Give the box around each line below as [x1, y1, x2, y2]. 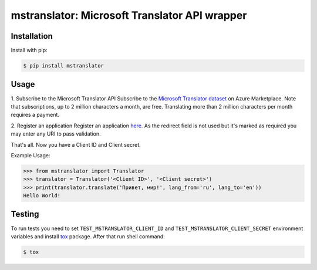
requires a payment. [11, 112, 60, 119]
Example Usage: [11, 151, 50, 158]
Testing [11, 209, 39, 220]
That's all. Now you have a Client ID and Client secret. [11, 141, 141, 148]
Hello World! [23, 193, 61, 199]
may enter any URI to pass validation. [11, 130, 101, 137]
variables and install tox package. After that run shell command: [11, 232, 166, 240]
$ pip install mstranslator [23, 62, 104, 69]
